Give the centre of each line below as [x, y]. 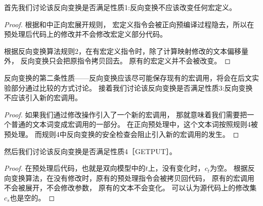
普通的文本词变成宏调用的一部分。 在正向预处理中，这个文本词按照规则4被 [134, 124]
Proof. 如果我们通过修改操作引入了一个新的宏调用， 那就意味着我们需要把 [126, 114]
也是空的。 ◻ [32, 197]
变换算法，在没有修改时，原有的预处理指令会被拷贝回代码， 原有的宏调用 [133, 178]
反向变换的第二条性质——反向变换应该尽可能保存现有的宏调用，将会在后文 [128, 77]
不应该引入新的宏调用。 [43, 97]
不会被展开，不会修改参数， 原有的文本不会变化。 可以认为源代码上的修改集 [130, 188]
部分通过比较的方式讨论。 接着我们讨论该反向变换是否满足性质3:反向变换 [132, 87]
